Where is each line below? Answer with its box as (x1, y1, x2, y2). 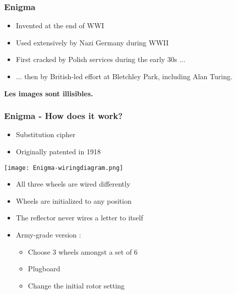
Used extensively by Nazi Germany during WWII (16, 37, 169, 47)
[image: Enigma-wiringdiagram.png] (4, 164, 124, 171)
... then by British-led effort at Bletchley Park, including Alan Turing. (16, 71, 232, 81)
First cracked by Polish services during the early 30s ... (16, 54, 186, 65)
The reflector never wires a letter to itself (16, 212, 143, 223)
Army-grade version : (16, 229, 81, 240)
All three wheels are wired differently (16, 179, 131, 189)
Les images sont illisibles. (4, 88, 93, 98)
